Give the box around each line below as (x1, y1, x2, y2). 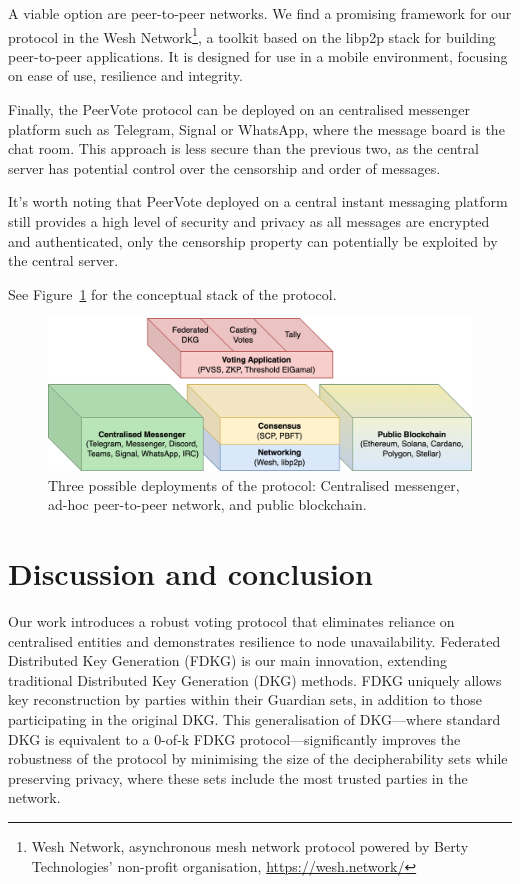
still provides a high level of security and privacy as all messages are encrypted (8, 211, 490, 231)
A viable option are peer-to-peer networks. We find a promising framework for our (8, 3, 512, 23)
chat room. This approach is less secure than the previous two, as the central (8, 138, 479, 159)
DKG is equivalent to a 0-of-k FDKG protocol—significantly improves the (8, 728, 461, 749)
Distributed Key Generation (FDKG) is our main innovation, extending (8, 650, 447, 671)
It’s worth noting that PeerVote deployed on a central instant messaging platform (8, 191, 508, 212)
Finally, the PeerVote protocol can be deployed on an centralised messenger (8, 99, 470, 120)
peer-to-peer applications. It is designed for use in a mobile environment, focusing (8, 45, 508, 66)
